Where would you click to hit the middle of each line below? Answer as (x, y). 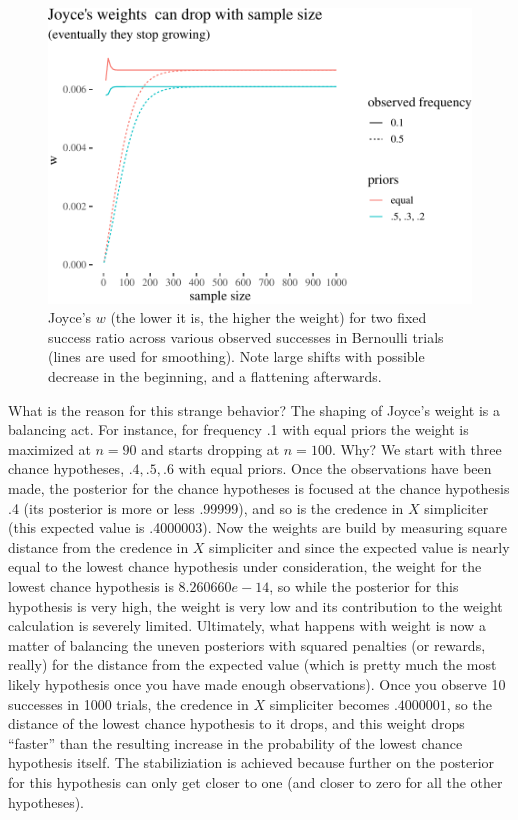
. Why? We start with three (416, 448)
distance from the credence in (98, 546)
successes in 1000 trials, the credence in (128, 703)
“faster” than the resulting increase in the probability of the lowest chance (235, 742)
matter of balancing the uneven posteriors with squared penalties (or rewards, (247, 644)
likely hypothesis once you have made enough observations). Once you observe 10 (257, 683)
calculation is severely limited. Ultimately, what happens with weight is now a (247, 625)
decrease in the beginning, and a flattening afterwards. (215, 376)
